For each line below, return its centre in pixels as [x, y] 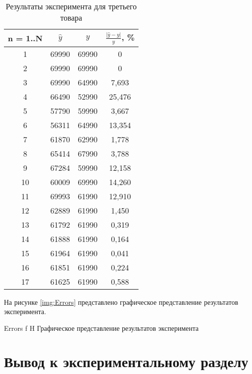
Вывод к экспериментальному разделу [126, 361]
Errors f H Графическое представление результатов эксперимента [101, 328]
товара [71, 17]
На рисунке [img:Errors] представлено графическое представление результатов [121, 302]
